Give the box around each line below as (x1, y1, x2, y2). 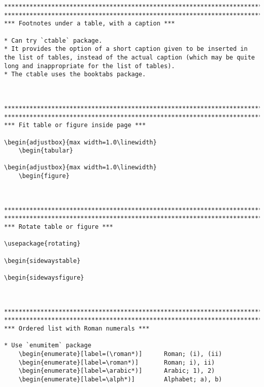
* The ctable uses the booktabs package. (4, 71, 146, 78)
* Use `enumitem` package (4, 342, 91, 349)
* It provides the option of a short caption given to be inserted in (4, 45, 248, 53)
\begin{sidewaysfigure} (4, 274, 84, 281)
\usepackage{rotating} (4, 240, 81, 248)
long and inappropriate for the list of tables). (4, 62, 175, 70)
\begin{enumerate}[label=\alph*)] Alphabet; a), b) (18, 375, 222, 383)
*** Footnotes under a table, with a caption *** (4, 20, 175, 27)
